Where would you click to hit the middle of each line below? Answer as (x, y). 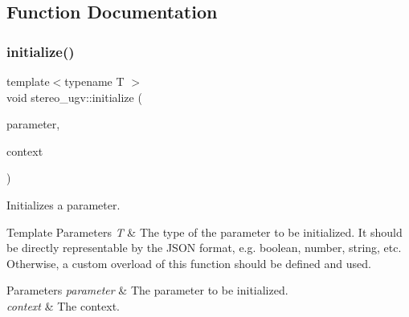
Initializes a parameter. (63, 204)
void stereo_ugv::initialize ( (74, 97)
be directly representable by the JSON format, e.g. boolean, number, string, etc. (204, 248)
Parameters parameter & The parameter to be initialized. (147, 290)
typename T (94, 81)
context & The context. (63, 305)
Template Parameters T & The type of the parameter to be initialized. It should (204, 232)
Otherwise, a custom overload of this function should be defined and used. (189, 263)
